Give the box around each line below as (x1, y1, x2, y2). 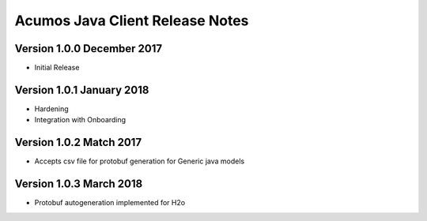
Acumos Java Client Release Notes (14, 12, 249, 29)
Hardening (34, 103, 69, 114)
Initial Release (34, 63, 80, 73)
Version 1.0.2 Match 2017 (14, 136, 142, 149)
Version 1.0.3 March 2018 (14, 178, 143, 191)
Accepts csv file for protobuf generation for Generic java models (34, 156, 245, 166)
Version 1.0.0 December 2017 (14, 42, 162, 55)
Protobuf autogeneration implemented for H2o (34, 198, 186, 208)
